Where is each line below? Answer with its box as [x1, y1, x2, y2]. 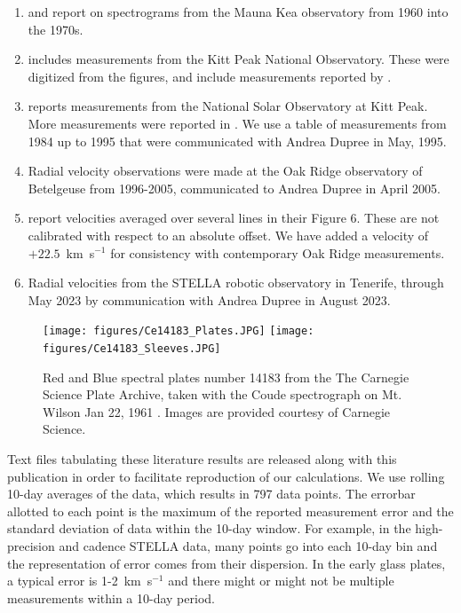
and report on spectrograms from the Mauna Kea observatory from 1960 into [28, 3, 449, 20]
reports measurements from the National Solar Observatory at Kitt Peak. [28, 97, 428, 115]
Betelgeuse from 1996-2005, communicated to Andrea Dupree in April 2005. [28, 178, 441, 197]
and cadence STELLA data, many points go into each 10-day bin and [59, 536, 438, 554]
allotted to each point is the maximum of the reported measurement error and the [7, 501, 454, 520]
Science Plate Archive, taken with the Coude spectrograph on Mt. [43, 385, 402, 404]
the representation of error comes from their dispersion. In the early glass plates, [7, 554, 446, 572]
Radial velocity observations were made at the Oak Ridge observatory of [28, 161, 423, 180]
